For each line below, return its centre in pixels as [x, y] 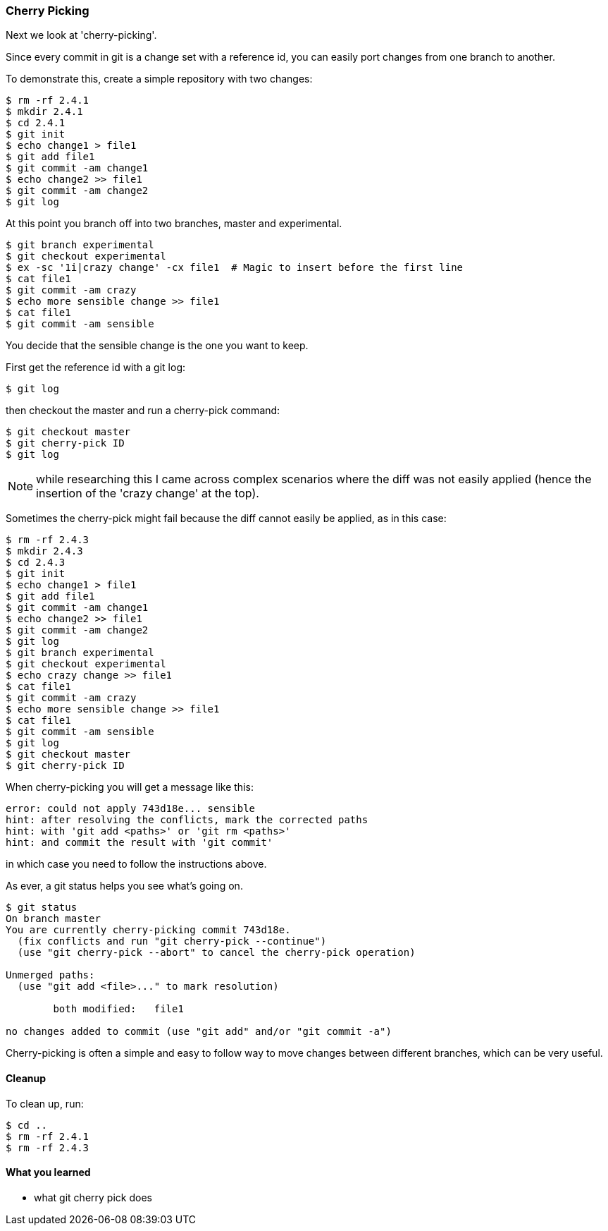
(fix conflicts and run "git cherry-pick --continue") [172, 941]
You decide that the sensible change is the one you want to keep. [157, 346]
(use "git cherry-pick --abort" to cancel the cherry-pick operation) [216, 953]
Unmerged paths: [50, 975]
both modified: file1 [118, 1009]
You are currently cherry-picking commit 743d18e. [148, 930]
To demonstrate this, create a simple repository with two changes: [159, 79]
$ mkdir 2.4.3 [44, 551]
